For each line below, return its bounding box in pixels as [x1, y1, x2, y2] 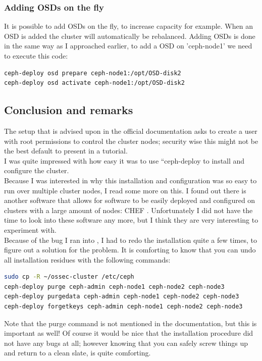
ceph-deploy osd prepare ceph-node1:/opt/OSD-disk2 [4, 69, 181, 77]
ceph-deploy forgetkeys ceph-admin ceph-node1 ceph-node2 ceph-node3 [4, 303, 243, 311]
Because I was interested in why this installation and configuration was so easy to [4, 175, 257, 185]
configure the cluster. [4, 165, 69, 176]
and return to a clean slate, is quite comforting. [4, 347, 151, 358]
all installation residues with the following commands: [4, 254, 171, 265]
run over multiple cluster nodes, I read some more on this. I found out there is [4, 185, 246, 195]
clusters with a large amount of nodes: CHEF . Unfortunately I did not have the [4, 204, 253, 215]
